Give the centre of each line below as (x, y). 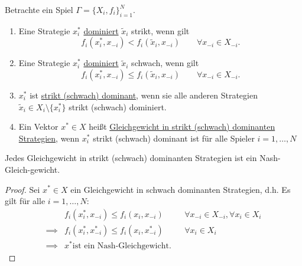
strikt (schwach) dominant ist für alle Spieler (174, 138)
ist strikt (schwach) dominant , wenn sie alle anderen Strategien (144, 95)
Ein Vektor (38, 127)
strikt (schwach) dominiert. (118, 106)
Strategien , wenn (49, 138)
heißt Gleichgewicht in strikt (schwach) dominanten (182, 127)
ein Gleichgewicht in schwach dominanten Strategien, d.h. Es (181, 189)
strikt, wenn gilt (160, 30)
